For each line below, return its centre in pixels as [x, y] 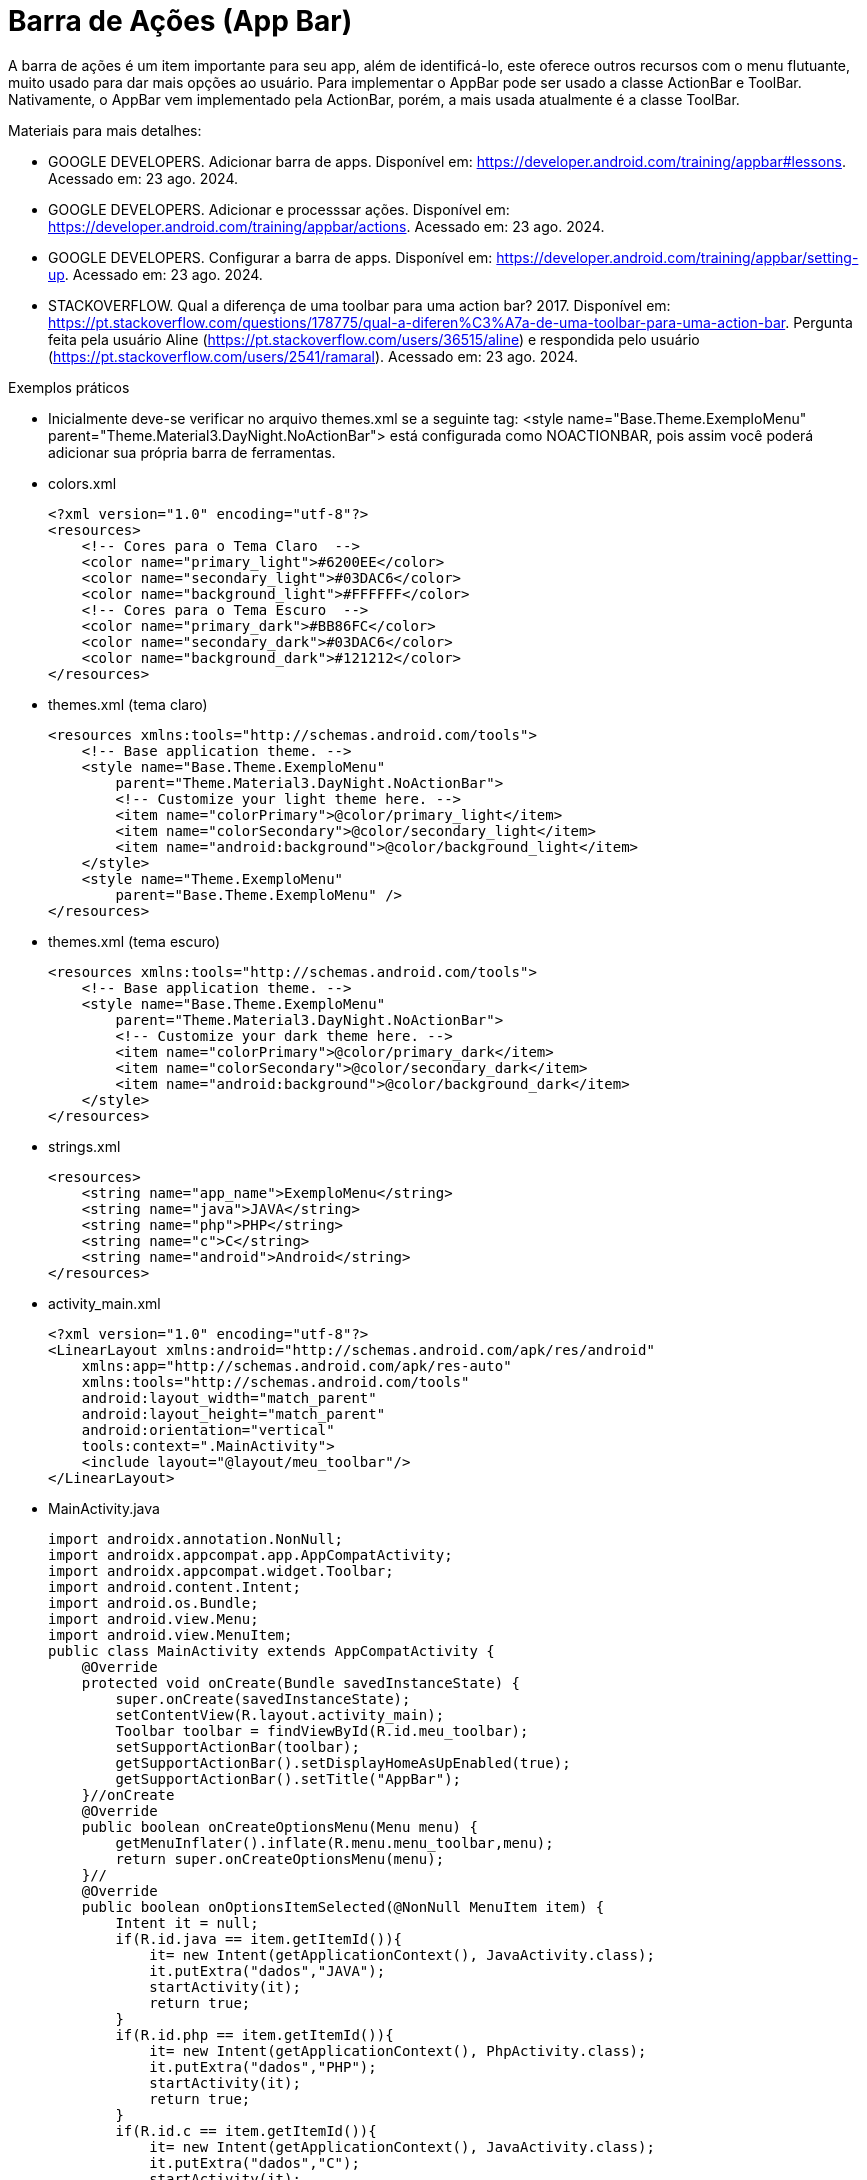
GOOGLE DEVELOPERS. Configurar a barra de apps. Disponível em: [270, 257]
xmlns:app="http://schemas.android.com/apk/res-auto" [296, 1365]
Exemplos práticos [69, 387]
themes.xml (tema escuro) [134, 941]
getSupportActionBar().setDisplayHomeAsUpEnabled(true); [343, 1762]
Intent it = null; [187, 1922]
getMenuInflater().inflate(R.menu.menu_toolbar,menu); [334, 1842]
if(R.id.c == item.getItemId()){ [246, 2130]
